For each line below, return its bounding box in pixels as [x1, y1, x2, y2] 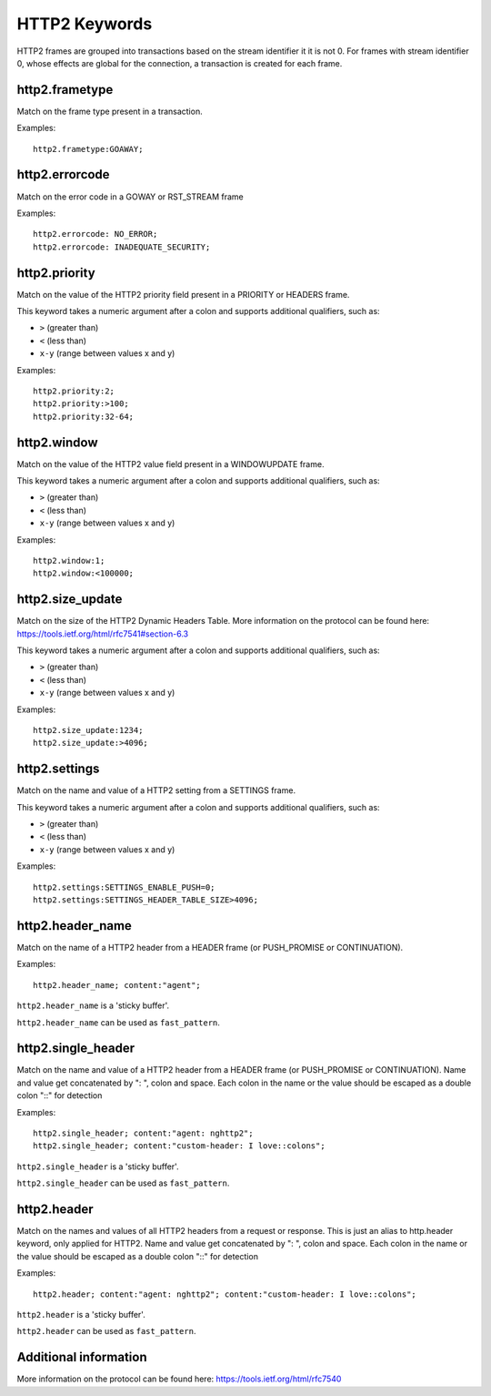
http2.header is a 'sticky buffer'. [16, 1309, 145, 1320]
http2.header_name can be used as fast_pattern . [16, 1016, 220, 1028]
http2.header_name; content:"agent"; [33, 980, 202, 990]
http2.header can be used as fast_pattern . [16, 1326, 196, 1337]
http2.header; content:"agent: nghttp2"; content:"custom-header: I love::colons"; [33, 1289, 417, 1299]
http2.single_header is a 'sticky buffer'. [16, 1161, 179, 1172]
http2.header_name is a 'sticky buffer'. [16, 1000, 170, 1011]
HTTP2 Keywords [16, 14, 153, 34]
